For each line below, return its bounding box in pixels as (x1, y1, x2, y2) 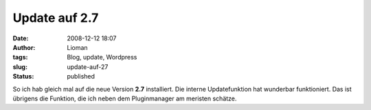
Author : (12, 43, 36, 51)
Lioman (67, 43, 89, 51)
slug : (12, 62, 27, 71)
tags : (12, 53, 28, 61)
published (67, 72, 95, 81)
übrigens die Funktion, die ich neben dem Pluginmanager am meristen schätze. (12, 94, 237, 102)
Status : (12, 72, 34, 81)
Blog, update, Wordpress (67, 53, 137, 61)
